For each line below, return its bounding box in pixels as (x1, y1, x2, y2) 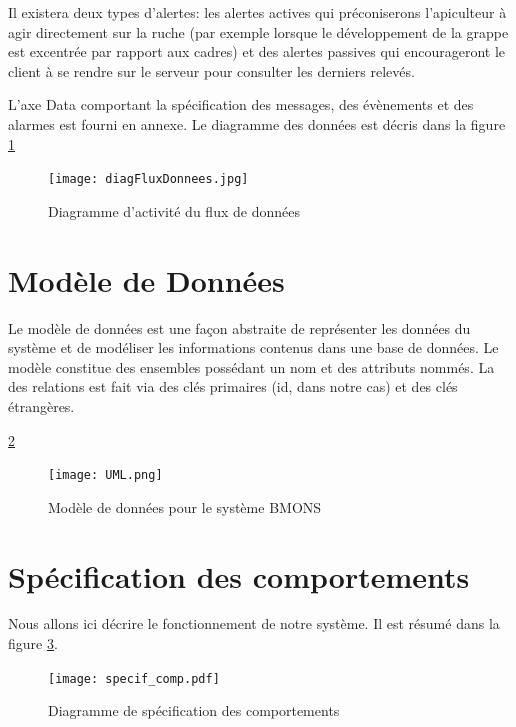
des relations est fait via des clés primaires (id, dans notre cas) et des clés (8, 376, 458, 397)
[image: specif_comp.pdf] (48, 671, 220, 686)
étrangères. (8, 395, 75, 416)
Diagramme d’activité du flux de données (48, 200, 300, 221)
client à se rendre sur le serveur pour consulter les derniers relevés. (8, 60, 415, 81)
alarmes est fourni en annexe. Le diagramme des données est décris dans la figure (8, 113, 506, 134)
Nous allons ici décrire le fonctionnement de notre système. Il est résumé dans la (8, 613, 500, 634)
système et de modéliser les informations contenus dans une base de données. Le (8, 337, 499, 358)
